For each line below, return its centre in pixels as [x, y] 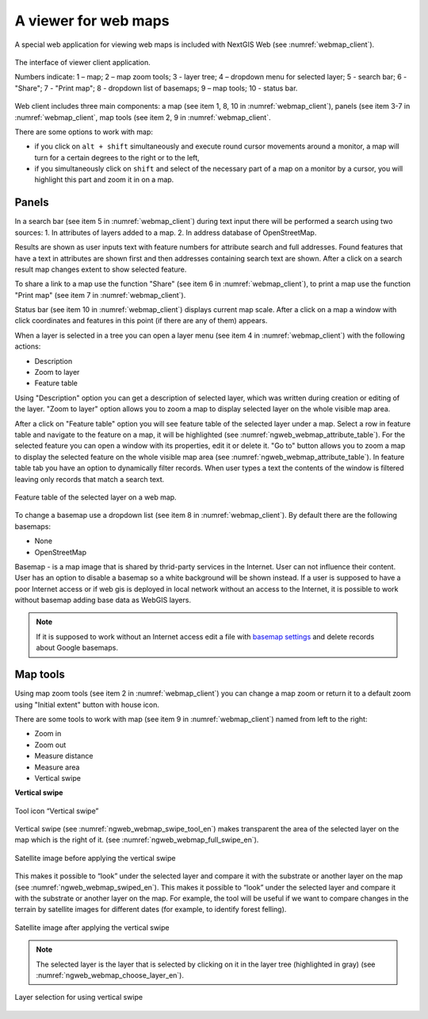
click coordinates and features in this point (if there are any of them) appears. [141, 321]
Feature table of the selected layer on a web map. [96, 497]
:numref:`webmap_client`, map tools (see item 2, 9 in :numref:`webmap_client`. [143, 117]
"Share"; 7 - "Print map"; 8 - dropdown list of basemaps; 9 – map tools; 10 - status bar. [156, 88]
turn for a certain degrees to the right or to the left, [117, 157]
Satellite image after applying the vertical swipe [92, 927]
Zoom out [50, 745]
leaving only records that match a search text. [90, 479]
